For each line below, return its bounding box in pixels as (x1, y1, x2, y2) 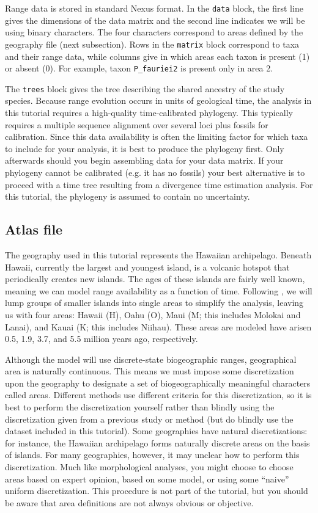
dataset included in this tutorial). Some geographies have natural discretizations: (5, 424, 308, 437)
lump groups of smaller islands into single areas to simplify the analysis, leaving (5, 296, 304, 309)
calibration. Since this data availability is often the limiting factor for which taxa (5, 130, 308, 143)
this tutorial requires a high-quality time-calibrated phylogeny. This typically (5, 106, 294, 118)
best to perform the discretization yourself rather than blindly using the (5, 401, 275, 413)
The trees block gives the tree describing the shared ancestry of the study (5, 82, 285, 95)
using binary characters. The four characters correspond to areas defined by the (5, 26, 303, 38)
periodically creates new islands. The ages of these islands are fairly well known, (5, 272, 305, 285)
